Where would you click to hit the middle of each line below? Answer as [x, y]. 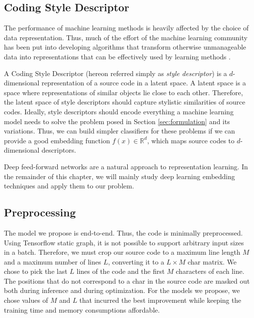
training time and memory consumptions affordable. [82, 309]
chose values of [26, 300]
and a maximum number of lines [53, 261]
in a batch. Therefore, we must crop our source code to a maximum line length [122, 252]
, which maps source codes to [191, 140]
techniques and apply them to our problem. [69, 186]
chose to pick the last [36, 271]
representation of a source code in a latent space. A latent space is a [144, 83]
